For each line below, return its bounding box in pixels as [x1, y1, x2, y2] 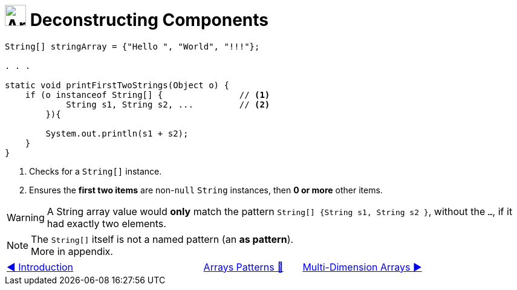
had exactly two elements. [47, 217, 166, 230]
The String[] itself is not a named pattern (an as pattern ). [31, 233, 294, 245]
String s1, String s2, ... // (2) [66, 99, 270, 109]
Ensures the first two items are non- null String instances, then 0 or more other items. [29, 184, 383, 195]
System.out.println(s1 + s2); [45, 128, 189, 138]
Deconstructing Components [30, 10, 268, 30]
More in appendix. [31, 245, 113, 257]
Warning [7, 211, 45, 224]
